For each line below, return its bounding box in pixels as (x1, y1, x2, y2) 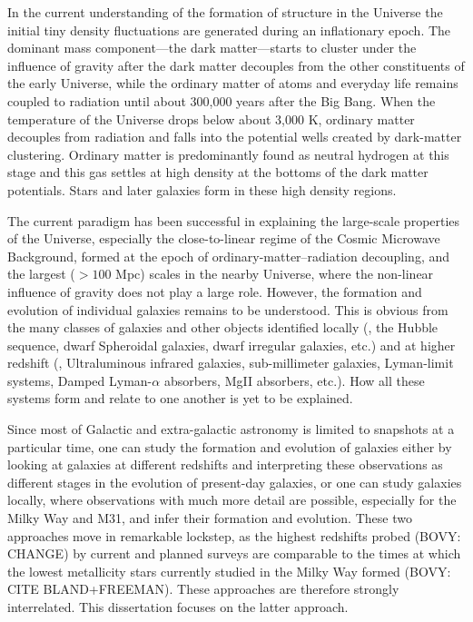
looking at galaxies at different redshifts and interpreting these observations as (7, 455, 443, 474)
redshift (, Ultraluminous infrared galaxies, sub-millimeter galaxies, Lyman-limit (7, 353, 454, 372)
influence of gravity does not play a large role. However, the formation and (7, 281, 422, 301)
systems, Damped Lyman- (7, 370, 153, 390)
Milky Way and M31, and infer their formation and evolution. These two (7, 508, 412, 528)
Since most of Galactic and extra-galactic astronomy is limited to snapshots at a (7, 420, 455, 439)
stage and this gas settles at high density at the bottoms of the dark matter (7, 163, 429, 182)
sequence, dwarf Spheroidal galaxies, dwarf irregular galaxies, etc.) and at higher (7, 335, 456, 354)
